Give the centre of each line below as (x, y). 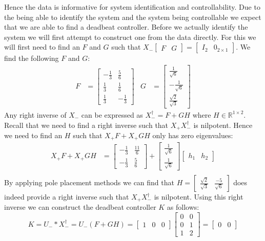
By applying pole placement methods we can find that (89, 182)
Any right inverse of (35, 114)
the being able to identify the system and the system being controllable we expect (133, 17)
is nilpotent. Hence (223, 125)
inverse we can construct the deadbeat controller (80, 207)
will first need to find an (42, 47)
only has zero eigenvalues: (193, 135)
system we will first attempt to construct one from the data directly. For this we (130, 37)
